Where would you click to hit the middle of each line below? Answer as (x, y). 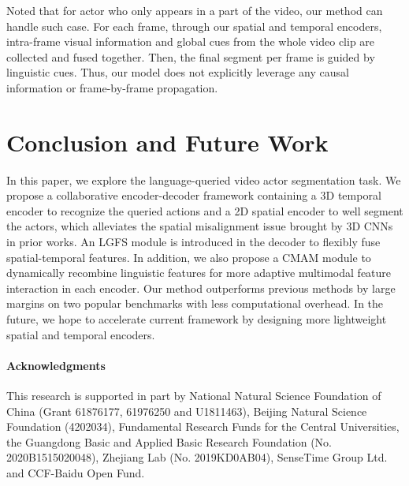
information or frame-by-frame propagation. (112, 87)
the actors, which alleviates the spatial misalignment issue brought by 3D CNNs (200, 226)
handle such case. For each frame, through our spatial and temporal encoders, (194, 26)
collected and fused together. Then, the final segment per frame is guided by (191, 56)
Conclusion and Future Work (167, 142)
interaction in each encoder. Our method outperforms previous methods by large (201, 288)
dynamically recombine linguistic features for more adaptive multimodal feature (199, 273)
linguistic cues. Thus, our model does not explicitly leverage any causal (178, 72)
